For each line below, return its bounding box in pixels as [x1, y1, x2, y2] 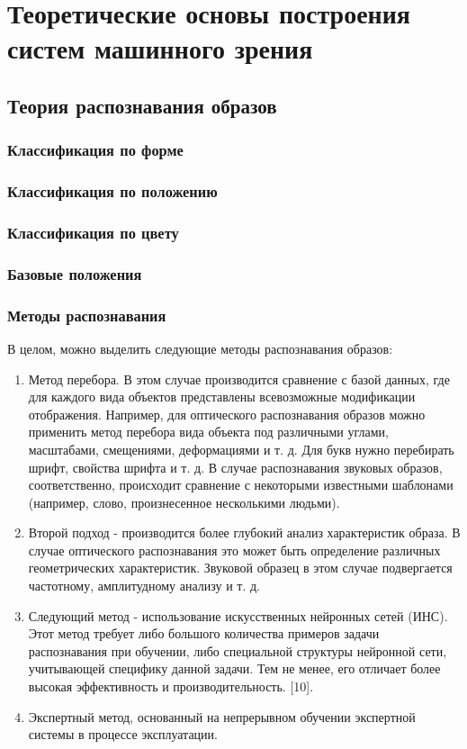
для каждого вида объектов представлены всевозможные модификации [28, 387, 416, 406]
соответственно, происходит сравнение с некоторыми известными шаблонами [28, 475, 454, 494]
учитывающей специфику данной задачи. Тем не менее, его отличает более [28, 659, 441, 678]
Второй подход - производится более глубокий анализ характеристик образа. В [28, 523, 461, 542]
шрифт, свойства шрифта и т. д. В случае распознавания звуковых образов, [28, 457, 443, 476]
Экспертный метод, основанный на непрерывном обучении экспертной [28, 707, 416, 726]
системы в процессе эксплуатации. [28, 725, 218, 744]
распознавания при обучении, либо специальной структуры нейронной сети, [28, 641, 447, 660]
